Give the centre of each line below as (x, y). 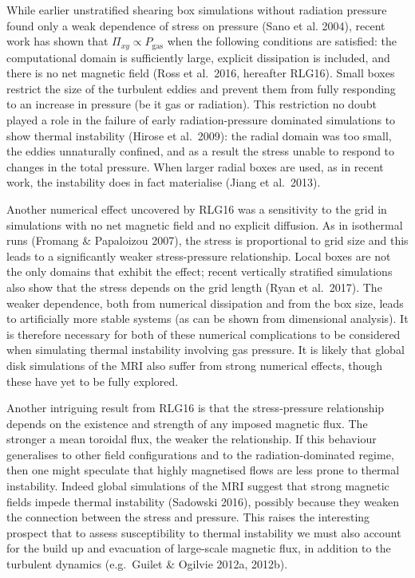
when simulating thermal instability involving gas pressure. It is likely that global (206, 350)
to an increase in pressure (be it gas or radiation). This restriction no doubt (192, 104)
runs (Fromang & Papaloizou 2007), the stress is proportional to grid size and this (207, 240)
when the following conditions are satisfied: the (282, 41)
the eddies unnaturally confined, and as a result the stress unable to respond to (201, 151)
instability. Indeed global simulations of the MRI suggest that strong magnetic (198, 486)
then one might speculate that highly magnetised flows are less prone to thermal (203, 470)
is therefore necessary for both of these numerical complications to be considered (204, 334)
